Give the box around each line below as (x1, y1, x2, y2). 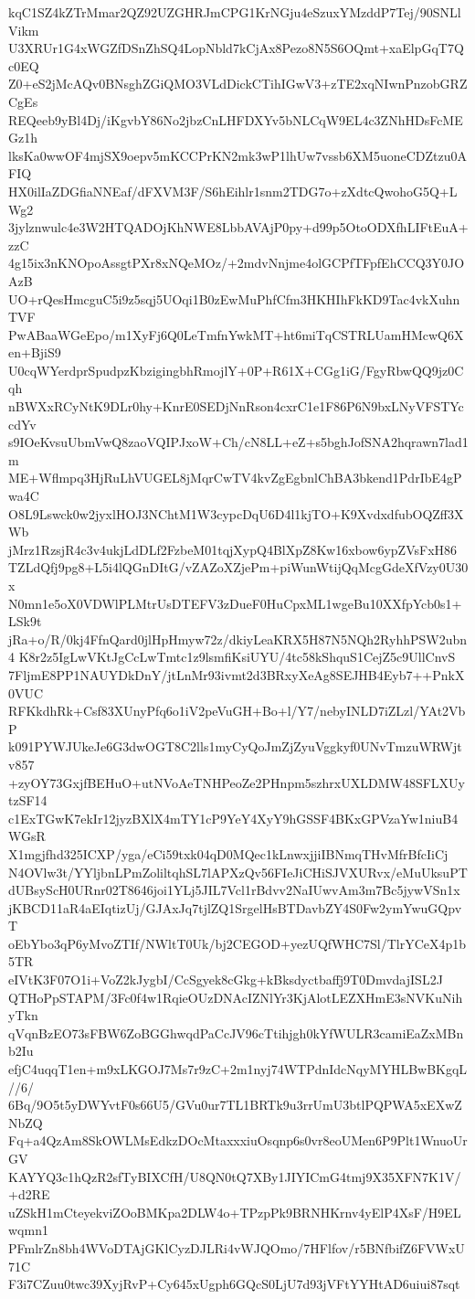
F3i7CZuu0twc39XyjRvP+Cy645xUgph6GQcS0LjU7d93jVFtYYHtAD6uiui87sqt (8, 1274, 460, 1294)
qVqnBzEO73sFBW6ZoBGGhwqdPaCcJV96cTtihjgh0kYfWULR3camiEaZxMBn (8, 1023, 464, 1042)
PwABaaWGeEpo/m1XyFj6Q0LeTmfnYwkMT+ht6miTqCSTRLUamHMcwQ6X (8, 325, 464, 344)
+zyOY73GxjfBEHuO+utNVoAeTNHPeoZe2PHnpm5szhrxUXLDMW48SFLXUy (8, 772, 465, 792)
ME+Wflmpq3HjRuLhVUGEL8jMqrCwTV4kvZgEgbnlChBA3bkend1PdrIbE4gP (8, 468, 462, 487)
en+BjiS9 (8, 343, 61, 362)
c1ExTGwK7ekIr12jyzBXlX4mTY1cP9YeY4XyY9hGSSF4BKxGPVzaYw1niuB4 (8, 808, 459, 827)
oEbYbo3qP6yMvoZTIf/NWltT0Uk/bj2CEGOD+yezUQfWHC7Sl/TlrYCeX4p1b (8, 933, 467, 953)
